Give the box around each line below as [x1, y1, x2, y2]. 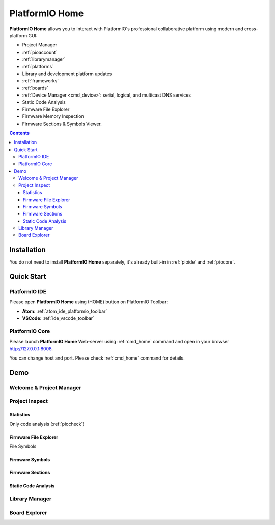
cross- [244, 26, 258, 32]
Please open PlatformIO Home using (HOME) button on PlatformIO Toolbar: [9, 299, 168, 305]
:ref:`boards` [22, 85, 48, 91]
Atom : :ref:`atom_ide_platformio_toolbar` [22, 308, 107, 314]
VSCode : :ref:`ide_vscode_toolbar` [22, 315, 94, 321]
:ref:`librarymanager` [22, 56, 66, 62]
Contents [9, 130, 30, 136]
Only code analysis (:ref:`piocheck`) [9, 421, 85, 427]
